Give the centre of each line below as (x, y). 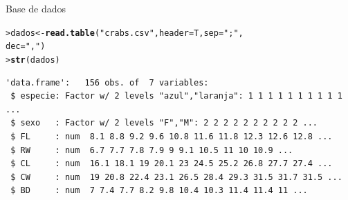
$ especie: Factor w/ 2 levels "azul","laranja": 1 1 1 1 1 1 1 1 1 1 (176, 96)
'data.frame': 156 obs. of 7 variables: (107, 82)
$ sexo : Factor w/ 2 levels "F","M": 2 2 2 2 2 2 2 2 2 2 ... (164, 123)
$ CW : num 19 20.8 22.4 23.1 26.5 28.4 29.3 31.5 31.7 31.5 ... (176, 177)
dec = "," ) (26, 47)
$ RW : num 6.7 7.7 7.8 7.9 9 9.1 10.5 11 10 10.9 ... (152, 150)
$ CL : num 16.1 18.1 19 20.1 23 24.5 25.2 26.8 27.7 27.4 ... (172, 164)
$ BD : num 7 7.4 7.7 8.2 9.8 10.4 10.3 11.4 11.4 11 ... (159, 191)
